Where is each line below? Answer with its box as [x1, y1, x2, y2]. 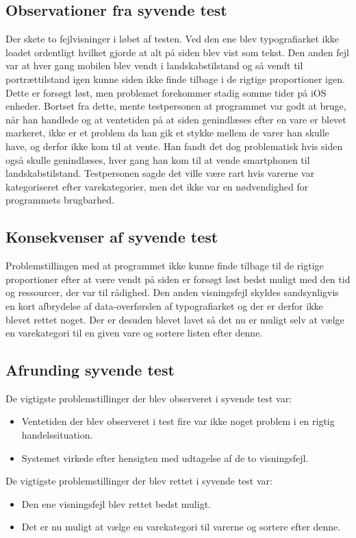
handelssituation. [21, 428, 93, 442]
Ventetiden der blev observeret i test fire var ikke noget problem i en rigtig [21, 414, 335, 428]
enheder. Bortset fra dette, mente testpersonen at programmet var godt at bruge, [5, 99, 346, 113]
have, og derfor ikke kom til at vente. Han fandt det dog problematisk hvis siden [5, 138, 343, 153]
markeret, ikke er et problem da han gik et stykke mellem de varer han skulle [5, 125, 329, 140]
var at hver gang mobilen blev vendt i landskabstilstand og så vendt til [5, 58, 303, 73]
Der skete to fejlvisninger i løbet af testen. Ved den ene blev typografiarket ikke [5, 32, 340, 46]
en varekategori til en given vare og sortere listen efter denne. [5, 326, 263, 340]
